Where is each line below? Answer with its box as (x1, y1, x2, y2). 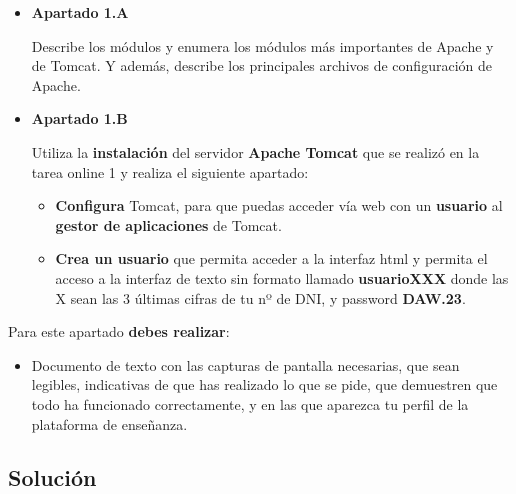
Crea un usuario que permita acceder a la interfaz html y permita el (55, 248, 488, 269)
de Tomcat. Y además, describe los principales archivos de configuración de (31, 55, 492, 76)
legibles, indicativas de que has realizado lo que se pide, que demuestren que (31, 374, 498, 395)
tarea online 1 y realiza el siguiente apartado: (31, 161, 309, 182)
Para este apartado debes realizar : (8, 321, 230, 342)
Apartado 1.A (31, 2, 129, 22)
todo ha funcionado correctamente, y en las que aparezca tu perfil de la (31, 393, 469, 414)
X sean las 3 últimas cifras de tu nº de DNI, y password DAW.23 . (55, 287, 466, 308)
